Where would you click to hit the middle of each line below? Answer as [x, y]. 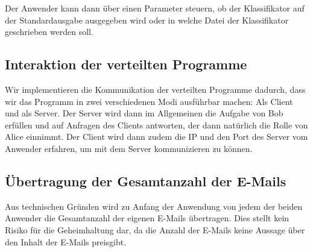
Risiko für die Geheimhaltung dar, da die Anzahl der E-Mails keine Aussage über [155, 229]
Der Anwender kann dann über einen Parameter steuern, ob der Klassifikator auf [155, 8]
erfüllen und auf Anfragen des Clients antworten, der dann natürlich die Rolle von [156, 124]
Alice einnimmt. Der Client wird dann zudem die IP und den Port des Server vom [156, 137]
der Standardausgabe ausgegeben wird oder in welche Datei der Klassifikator [147, 20]
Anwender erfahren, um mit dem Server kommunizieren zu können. [129, 148]
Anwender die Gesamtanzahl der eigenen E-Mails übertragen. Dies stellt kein [147, 218]
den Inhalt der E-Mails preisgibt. [66, 241]
